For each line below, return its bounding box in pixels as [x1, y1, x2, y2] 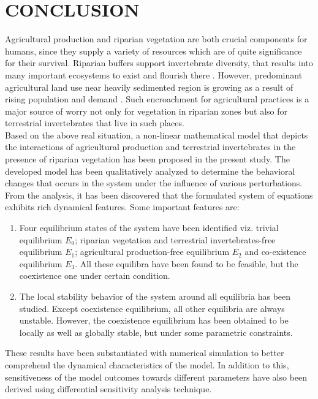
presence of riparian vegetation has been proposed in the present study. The [5, 153, 290, 165]
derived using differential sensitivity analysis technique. [5, 382, 212, 395]
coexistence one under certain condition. [19, 269, 170, 282]
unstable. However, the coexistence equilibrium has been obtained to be [19, 314, 289, 327]
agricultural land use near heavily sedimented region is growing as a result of [5, 80, 293, 93]
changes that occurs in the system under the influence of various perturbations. [5, 177, 303, 189]
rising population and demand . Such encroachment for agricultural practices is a [5, 93, 309, 105]
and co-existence [244, 245, 306, 258]
